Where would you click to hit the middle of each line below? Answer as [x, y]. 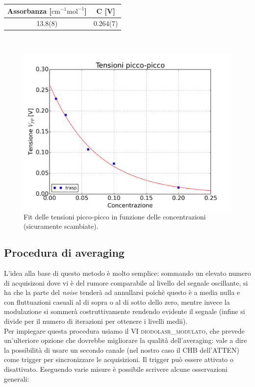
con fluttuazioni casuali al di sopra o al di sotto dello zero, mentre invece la [117, 302]
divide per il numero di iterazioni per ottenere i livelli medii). [96, 321]
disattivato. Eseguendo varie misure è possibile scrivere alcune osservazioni [116, 369]
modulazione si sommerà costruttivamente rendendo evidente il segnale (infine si [125, 311]
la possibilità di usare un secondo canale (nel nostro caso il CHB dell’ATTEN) [122, 350]
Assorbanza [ [30, 11]
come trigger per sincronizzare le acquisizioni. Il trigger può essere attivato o [119, 359]
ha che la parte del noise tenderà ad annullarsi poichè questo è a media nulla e [122, 292]
